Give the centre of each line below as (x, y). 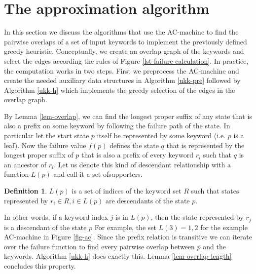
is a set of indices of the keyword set (127, 191)
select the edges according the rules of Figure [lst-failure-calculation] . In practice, (126, 60)
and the (214, 246)
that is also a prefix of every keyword (137, 155)
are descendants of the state (148, 200)
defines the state (134, 145)
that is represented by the (205, 145)
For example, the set (125, 227)
